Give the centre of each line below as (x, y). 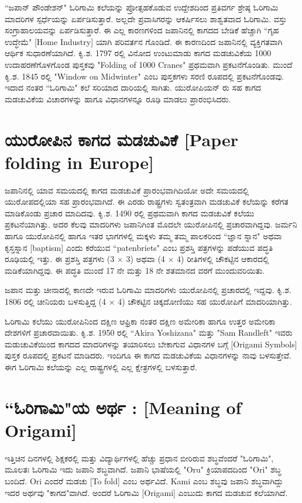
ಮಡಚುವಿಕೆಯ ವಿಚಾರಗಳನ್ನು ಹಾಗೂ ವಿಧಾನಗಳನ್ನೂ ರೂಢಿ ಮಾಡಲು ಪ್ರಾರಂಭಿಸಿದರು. (118, 99)
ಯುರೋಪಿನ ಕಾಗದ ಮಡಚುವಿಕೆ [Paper (121, 139)
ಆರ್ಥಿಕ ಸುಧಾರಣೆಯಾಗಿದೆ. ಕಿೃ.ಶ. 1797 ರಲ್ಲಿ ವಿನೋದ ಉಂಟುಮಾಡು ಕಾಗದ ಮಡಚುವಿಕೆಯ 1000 (138, 53)
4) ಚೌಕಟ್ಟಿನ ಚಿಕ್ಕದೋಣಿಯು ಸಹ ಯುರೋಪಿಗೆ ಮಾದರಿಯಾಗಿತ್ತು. (205, 301)
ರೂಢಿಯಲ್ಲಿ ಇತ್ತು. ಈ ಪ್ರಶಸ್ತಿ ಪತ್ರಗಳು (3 (60, 259)
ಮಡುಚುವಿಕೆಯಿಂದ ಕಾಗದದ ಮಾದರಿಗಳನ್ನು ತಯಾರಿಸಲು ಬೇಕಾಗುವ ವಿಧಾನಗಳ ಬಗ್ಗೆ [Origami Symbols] (151, 344)
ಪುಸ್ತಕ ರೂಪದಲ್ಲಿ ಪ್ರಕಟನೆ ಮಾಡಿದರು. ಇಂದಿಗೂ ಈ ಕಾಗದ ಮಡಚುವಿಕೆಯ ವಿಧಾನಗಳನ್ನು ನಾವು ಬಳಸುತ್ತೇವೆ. (148, 355)
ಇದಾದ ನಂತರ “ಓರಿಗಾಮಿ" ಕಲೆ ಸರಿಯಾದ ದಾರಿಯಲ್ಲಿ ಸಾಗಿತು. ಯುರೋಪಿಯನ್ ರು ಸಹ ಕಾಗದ (133, 87)
